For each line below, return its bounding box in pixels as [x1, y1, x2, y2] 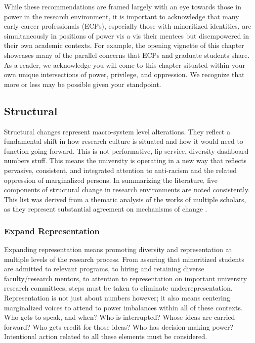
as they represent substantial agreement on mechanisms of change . [4, 204, 207, 214]
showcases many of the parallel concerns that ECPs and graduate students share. [4, 49, 250, 60]
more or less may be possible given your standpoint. [4, 79, 161, 89]
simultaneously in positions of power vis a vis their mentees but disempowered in [4, 30, 249, 41]
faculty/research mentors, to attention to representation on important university [4, 273, 247, 283]
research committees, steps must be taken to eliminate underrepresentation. [4, 283, 233, 293]
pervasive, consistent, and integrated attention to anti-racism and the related [4, 165, 237, 175]
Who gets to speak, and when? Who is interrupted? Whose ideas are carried [4, 312, 235, 322]
